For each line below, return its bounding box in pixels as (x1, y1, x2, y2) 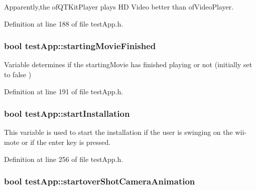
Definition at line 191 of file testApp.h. (4, 86, 123, 96)
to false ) (4, 69, 32, 79)
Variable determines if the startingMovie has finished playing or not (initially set (4, 59, 252, 70)
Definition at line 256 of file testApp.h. (4, 153, 123, 164)
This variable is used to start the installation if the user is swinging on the (4, 127, 233, 137)
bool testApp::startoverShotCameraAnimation (4, 175, 195, 187)
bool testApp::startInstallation (4, 107, 130, 120)
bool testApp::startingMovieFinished (4, 40, 156, 52)
